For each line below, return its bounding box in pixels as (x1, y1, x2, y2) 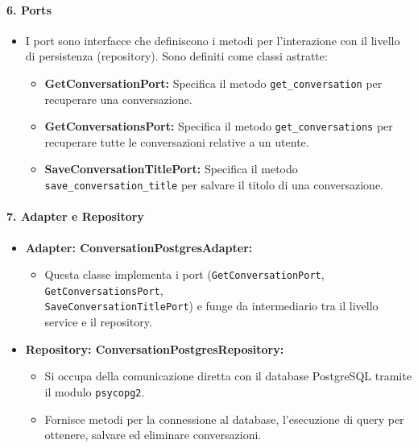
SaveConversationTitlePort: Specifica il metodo (44, 160, 298, 177)
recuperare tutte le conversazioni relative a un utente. (44, 133, 309, 150)
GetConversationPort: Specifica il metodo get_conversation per (44, 74, 383, 91)
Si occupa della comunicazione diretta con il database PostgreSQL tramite (44, 367, 412, 384)
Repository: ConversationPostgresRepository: (25, 340, 284, 357)
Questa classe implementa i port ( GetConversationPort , (44, 266, 325, 283)
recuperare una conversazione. (44, 90, 192, 107)
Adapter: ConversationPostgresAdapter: (25, 239, 253, 255)
